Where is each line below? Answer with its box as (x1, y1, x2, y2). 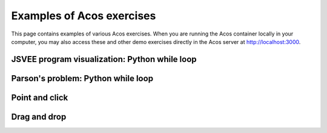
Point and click (11, 92, 68, 102)
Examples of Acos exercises (11, 9, 156, 22)
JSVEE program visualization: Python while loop (11, 54, 197, 64)
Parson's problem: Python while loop (11, 73, 154, 84)
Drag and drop (11, 111, 67, 122)
